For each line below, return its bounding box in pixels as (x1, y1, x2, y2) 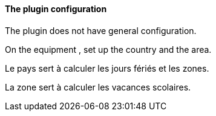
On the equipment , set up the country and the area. (5, 44, 212, 55)
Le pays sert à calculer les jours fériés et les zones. (5, 63, 209, 73)
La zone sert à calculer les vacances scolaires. (5, 81, 191, 92)
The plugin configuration (5, 4, 107, 14)
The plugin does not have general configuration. (5, 25, 197, 36)
